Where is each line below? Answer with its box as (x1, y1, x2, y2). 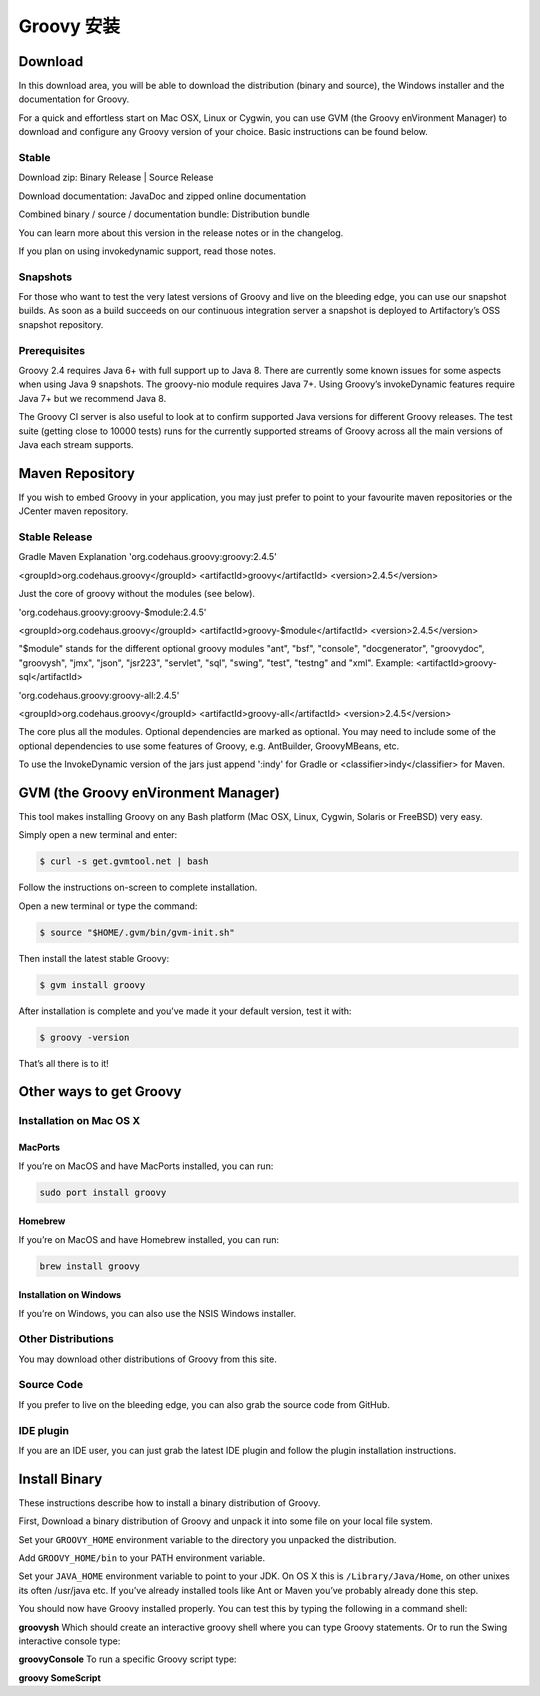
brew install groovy (39, 1260, 140, 1272)
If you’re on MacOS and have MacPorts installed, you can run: (18, 1160, 274, 1172)
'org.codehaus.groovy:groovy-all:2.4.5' (18, 689, 180, 701)
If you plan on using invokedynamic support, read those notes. (18, 245, 277, 257)
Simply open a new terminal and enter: (18, 829, 178, 841)
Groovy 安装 (18, 15, 120, 37)
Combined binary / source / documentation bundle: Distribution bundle (18, 208, 310, 220)
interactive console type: (18, 1635, 121, 1647)
